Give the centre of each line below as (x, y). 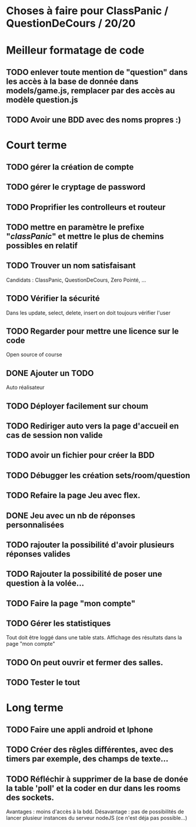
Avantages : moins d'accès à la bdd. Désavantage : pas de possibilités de (95, 812)
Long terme (35, 708)
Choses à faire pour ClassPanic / (87, 11)
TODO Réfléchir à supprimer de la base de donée (97, 779)
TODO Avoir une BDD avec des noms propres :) (94, 120)
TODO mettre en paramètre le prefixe (75, 227)
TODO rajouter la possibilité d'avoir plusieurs (90, 545)
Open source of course (34, 355)
